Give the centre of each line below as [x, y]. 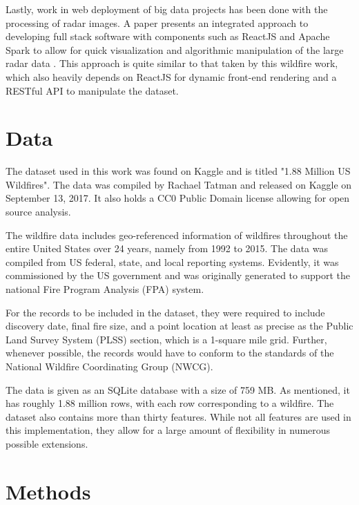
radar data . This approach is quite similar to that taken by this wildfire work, [172, 63]
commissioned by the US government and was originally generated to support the [178, 275]
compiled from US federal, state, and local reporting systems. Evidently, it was [172, 261]
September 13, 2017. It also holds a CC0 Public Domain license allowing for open [178, 198]
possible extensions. [47, 443]
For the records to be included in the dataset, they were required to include [165, 312]
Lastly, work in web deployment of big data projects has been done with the [167, 9]
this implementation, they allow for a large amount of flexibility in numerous [168, 430]
